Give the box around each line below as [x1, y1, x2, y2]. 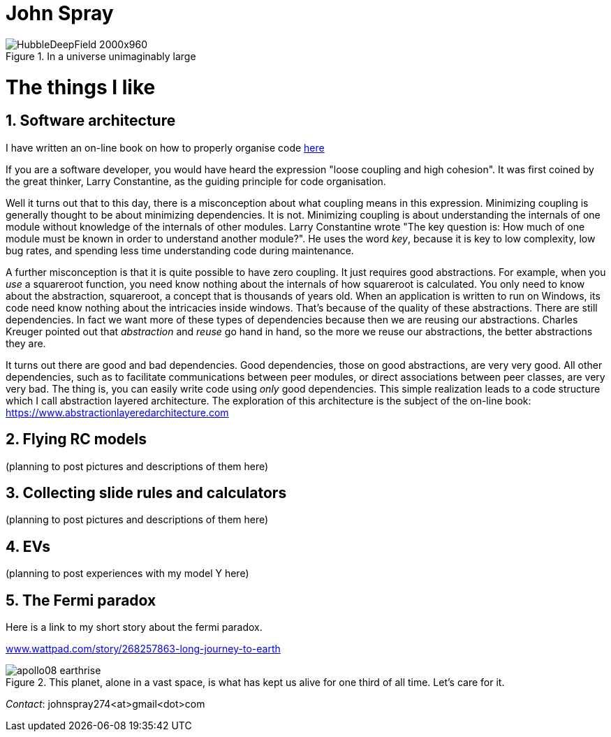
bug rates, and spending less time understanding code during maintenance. [6, 244, 354, 256]
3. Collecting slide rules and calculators [6, 483, 287, 502]
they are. [6, 337, 46, 349]
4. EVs [6, 537, 51, 555]
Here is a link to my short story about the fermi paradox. [6, 621, 263, 634]
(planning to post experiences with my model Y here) [6, 567, 249, 580]
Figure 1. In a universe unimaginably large [6, 50, 196, 62]
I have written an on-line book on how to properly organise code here [6, 141, 325, 154]
